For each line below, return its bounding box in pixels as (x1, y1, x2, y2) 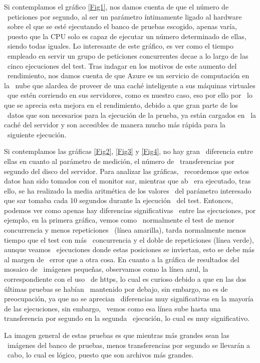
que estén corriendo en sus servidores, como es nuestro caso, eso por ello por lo (7, 90, 252, 100)
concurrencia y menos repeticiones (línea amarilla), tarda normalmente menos (4, 225, 246, 235)
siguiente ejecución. (7, 129, 67, 139)
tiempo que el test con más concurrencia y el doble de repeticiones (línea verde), (4, 234, 254, 245)
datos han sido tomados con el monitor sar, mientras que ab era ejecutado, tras (4, 175, 251, 186)
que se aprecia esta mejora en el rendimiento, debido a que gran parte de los (4, 99, 238, 110)
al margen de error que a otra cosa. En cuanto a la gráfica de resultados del (4, 254, 239, 264)
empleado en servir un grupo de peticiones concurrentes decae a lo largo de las (7, 50, 248, 61)
